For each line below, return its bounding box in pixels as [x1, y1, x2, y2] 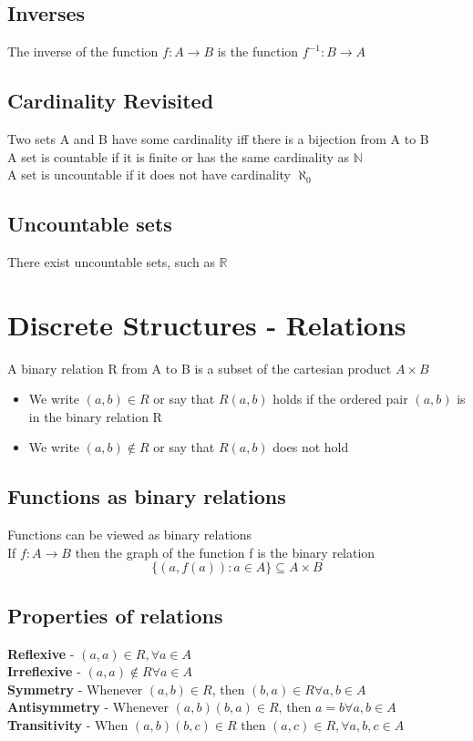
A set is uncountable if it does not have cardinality [7, 165, 291, 184]
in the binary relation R [28, 407, 162, 426]
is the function [217, 42, 299, 61]
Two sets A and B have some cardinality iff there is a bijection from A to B [7, 129, 429, 148]
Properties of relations [7, 601, 223, 629]
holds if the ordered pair [272, 389, 408, 408]
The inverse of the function [7, 42, 159, 61]
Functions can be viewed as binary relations [7, 525, 252, 544]
